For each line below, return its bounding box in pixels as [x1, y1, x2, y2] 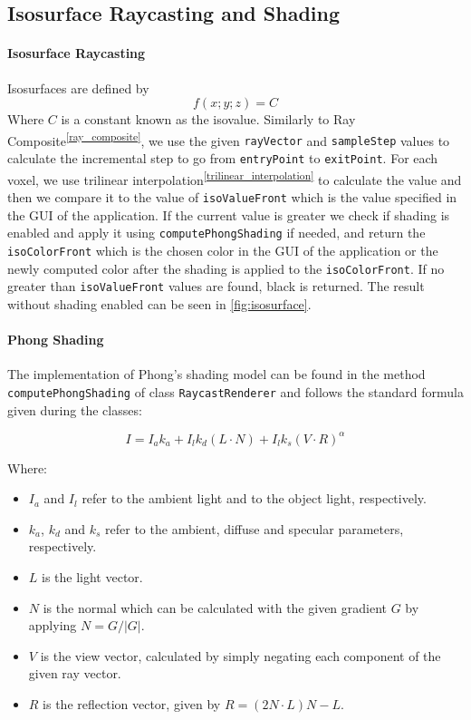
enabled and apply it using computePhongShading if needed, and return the [7, 223, 426, 242]
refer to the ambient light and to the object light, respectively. [82, 489, 427, 508]
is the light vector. [42, 567, 143, 586]
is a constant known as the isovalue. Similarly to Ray [61, 110, 356, 129]
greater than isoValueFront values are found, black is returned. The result [7, 277, 425, 296]
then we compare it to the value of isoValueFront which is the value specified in [7, 187, 457, 206]
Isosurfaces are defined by [7, 78, 149, 97]
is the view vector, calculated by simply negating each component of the [40, 646, 441, 665]
